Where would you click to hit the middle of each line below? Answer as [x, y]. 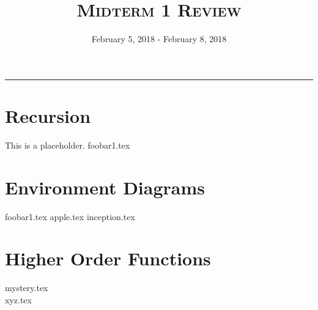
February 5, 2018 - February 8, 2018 [159, 39]
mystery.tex [27, 288]
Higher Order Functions [108, 258]
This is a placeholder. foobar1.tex [68, 145]
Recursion [48, 115]
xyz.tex [18, 299]
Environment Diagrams [105, 187]
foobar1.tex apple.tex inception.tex [70, 216]
